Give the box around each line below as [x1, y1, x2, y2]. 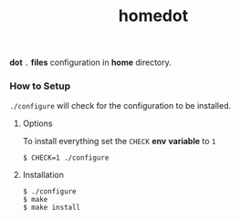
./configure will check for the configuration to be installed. [9, 100, 232, 111]
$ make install [22, 203, 81, 213]
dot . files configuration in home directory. [9, 57, 172, 68]
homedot [118, 5, 189, 26]
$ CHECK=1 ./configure [22, 153, 110, 162]
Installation [22, 170, 65, 181]
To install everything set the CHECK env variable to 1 [22, 136, 216, 147]
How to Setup [9, 79, 71, 92]
